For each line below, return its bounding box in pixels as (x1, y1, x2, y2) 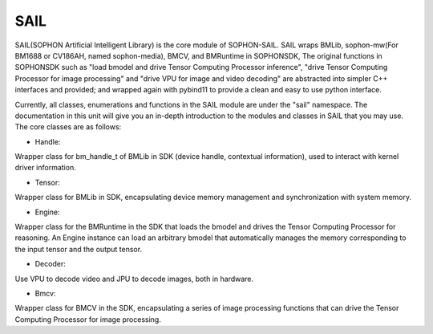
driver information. (14, 163, 76, 173)
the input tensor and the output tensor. (14, 244, 143, 254)
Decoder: (34, 259, 66, 269)
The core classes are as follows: (14, 122, 122, 132)
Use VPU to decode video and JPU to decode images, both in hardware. (14, 274, 254, 283)
